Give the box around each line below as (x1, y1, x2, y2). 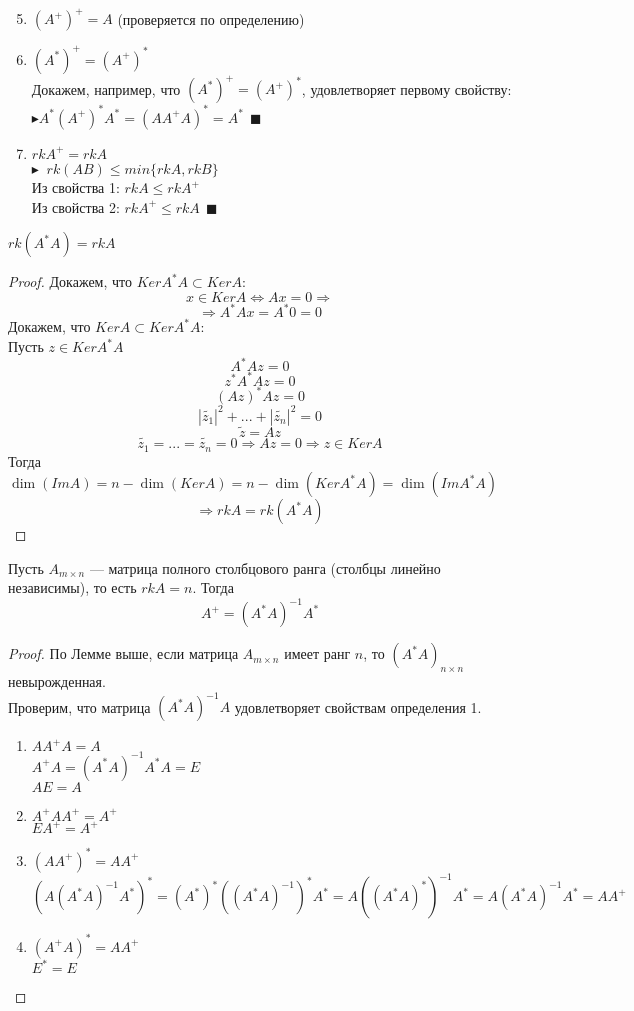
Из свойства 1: (31, 177, 120, 198)
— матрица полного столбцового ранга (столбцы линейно (89, 557, 441, 578)
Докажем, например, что (31, 78, 181, 99)
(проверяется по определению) (117, 8, 305, 29)
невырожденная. (8, 671, 106, 692)
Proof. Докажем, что (8, 271, 132, 292)
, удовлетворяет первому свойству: (301, 78, 512, 99)
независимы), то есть (8, 577, 137, 598)
